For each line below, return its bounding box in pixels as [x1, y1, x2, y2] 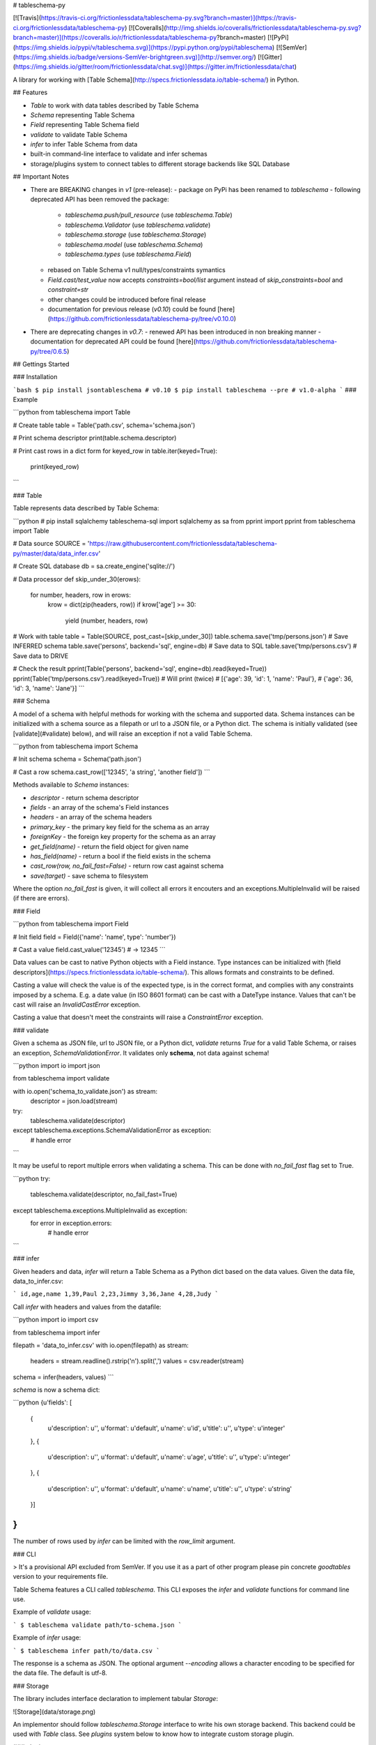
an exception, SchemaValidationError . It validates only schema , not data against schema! [13, 1048, 269, 1057]
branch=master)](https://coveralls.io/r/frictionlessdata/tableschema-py [13, 34, 217, 42]
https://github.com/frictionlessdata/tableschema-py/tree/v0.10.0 [49, 315, 235, 323]
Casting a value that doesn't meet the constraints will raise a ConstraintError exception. [13, 1013, 264, 1022]
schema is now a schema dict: [13, 1386, 100, 1394]
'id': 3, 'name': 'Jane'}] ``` [13, 684, 85, 692]
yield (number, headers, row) [65, 616, 148, 625]
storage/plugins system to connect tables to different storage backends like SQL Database [30, 159, 290, 168]
